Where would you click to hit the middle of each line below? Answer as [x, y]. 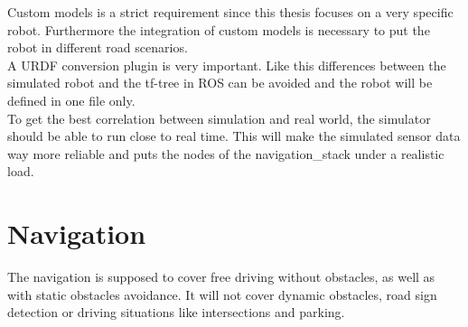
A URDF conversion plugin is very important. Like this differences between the [227, 65]
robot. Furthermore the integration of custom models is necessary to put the [219, 29]
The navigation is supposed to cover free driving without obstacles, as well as [221, 277]
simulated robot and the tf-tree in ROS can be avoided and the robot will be [220, 83]
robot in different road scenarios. [98, 47]
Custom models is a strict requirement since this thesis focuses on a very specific [230, 12]
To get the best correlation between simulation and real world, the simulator [219, 118]
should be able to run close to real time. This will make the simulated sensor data [234, 136]
